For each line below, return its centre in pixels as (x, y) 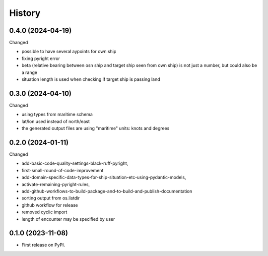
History (25, 13)
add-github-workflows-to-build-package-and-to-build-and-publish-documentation (107, 191)
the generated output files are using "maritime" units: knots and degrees (96, 128)
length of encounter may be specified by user (68, 219)
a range (29, 72)
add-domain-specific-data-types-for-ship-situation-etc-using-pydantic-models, (104, 177)
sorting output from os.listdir (51, 198)
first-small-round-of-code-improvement (63, 170)
